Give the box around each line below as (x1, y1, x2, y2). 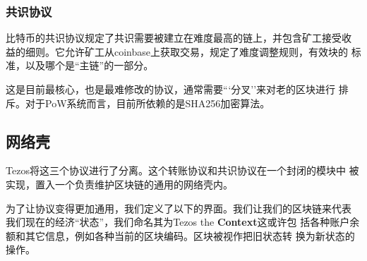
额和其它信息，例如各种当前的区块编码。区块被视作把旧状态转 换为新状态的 (6, 228, 355, 243)
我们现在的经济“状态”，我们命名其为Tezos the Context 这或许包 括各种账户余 (6, 214, 360, 229)
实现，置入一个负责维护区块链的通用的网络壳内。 (6, 176, 233, 191)
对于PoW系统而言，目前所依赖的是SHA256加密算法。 (25, 95, 270, 110)
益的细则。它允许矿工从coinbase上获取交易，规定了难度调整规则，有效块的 (6, 44, 349, 59)
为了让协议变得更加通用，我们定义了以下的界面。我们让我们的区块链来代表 (6, 200, 351, 215)
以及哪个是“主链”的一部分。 (25, 58, 154, 73)
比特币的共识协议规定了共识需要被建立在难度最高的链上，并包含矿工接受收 (6, 30, 351, 45)
